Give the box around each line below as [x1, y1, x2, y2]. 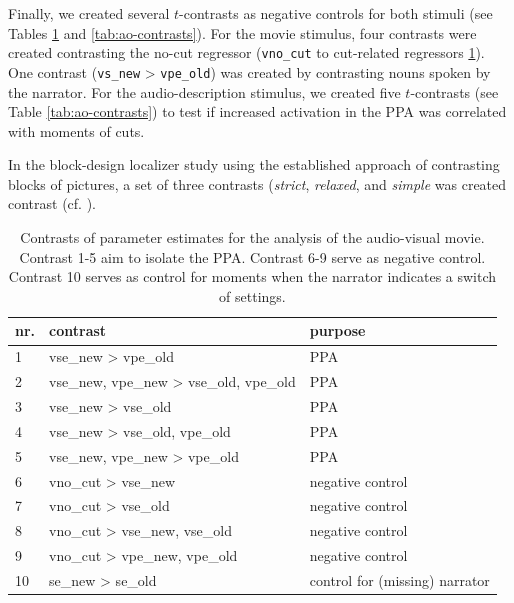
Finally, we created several [8, 3, 170, 23]
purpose [309, 320, 366, 341]
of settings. [219, 285, 286, 306]
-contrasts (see [410, 81, 499, 102]
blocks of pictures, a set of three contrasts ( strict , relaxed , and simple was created [8, 173, 507, 194]
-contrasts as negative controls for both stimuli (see [179, 3, 493, 23]
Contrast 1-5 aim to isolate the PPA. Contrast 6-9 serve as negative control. [19, 246, 486, 267]
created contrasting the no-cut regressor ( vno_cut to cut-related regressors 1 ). [8, 42, 485, 63]
